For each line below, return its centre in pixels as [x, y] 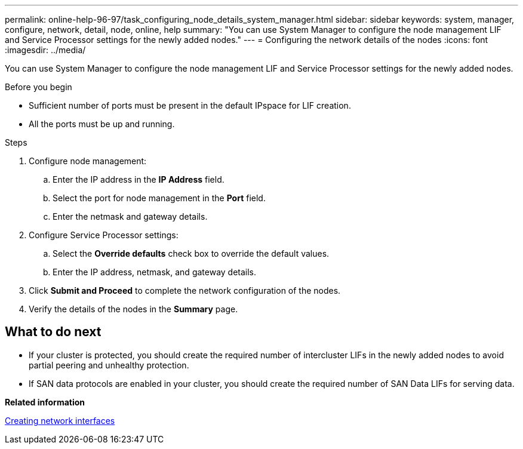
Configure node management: [88, 161]
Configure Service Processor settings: [104, 235]
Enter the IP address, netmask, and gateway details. [155, 272]
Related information [45, 402]
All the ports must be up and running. [102, 124]
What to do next [53, 332]
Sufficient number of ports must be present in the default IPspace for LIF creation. [190, 105]
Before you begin [39, 87]
